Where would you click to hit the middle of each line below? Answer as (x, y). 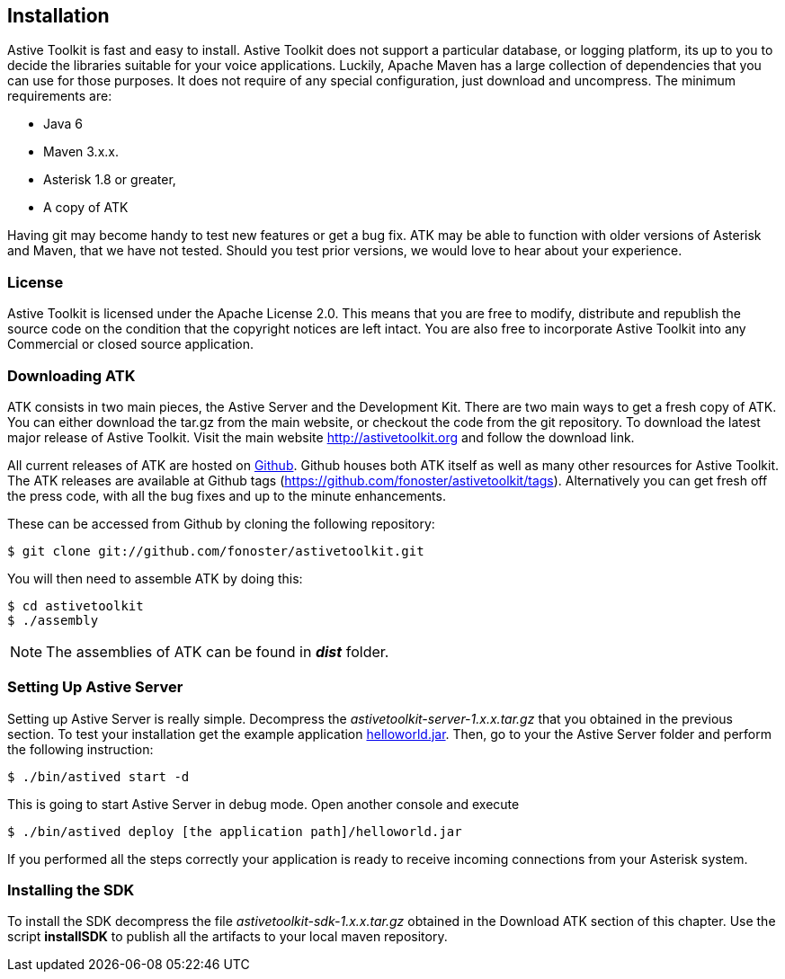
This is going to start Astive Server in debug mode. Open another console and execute (263, 804)
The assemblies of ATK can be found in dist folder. (218, 651)
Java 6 (63, 124)
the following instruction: (80, 749)
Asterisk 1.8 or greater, (110, 180)
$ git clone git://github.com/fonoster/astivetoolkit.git (216, 551)
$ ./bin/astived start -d (98, 776)
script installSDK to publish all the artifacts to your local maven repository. (227, 937)
